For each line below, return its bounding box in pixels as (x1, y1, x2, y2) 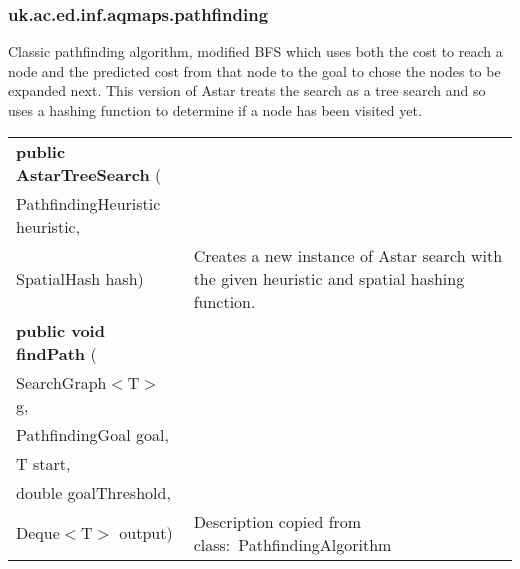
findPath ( (16, 341, 97, 365)
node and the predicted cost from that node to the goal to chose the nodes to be (8, 60, 501, 81)
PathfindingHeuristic (16, 191, 161, 215)
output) (119, 521, 173, 545)
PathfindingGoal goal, (16, 422, 169, 446)
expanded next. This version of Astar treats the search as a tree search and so (8, 80, 486, 101)
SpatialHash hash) (16, 266, 144, 290)
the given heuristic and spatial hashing (193, 266, 465, 290)
